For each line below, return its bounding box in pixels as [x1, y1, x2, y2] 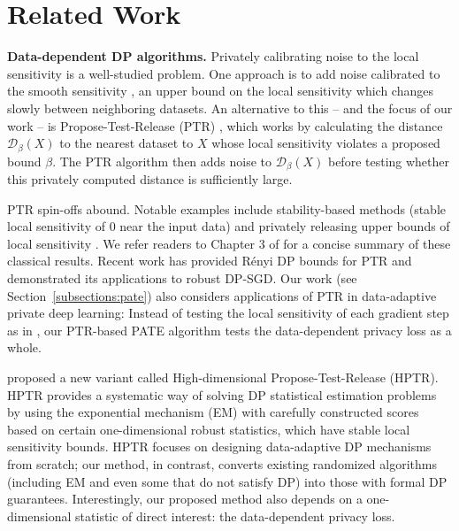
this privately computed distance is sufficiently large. [7, 170, 293, 188]
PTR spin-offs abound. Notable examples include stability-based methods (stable [7, 199, 447, 218]
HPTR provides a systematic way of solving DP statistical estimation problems [7, 385, 437, 404]
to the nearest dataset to [59, 134, 194, 152]
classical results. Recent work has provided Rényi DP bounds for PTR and [7, 251, 412, 270]
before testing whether [327, 151, 450, 170]
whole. [7, 338, 42, 357]
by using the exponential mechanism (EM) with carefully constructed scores [7, 403, 419, 421]
